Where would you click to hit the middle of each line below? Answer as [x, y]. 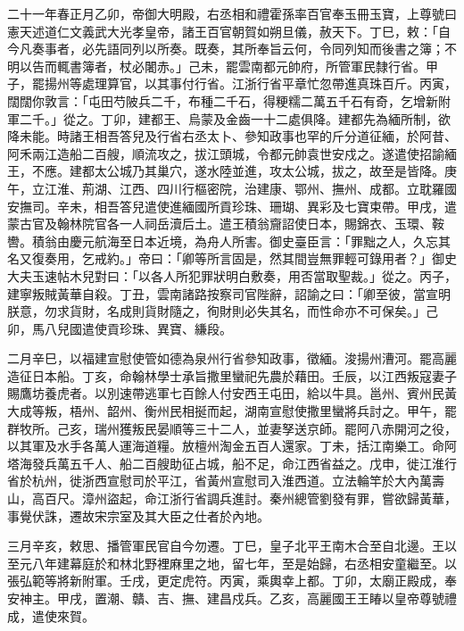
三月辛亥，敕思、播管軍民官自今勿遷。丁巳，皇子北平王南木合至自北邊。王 [226, 546]
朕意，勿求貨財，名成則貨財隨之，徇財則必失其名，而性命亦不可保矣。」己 [223, 311]
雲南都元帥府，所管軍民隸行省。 [331, 66]
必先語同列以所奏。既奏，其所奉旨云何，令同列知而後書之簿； [263, 49]
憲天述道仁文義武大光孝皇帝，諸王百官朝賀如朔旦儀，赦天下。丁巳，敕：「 [223, 31]
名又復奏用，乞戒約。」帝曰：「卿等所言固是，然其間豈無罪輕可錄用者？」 [220, 258]
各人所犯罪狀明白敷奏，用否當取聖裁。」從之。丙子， [303, 275]
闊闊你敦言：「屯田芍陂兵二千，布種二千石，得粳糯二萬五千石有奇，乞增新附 [229, 100]
